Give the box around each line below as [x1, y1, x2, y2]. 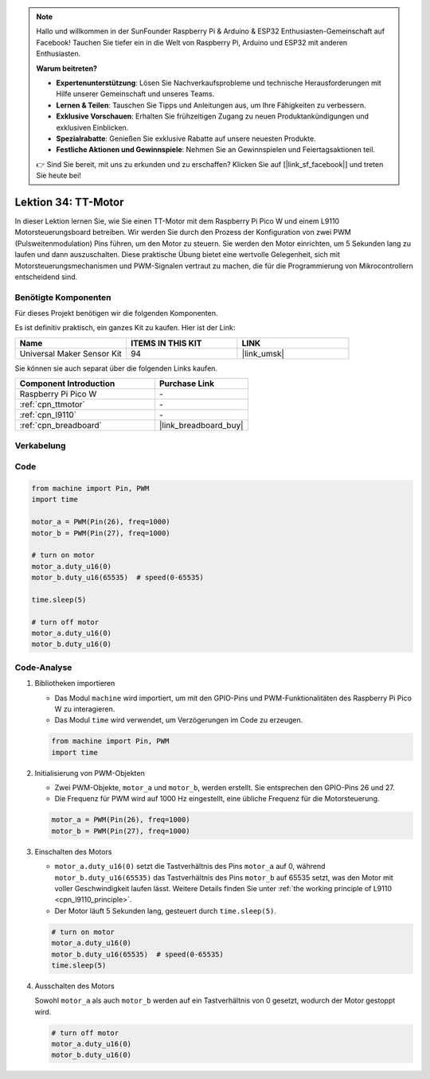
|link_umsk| [241, 348, 284, 359]
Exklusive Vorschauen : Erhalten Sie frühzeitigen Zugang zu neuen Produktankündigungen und [56, 111, 369, 121]
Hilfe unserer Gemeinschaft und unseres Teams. [56, 89, 215, 99]
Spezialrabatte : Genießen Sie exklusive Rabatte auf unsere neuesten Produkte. [56, 134, 316, 143]
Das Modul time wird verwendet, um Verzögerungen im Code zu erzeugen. [54, 715, 303, 725]
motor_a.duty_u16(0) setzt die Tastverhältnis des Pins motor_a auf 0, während [54, 862, 326, 871]
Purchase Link [159, 378, 215, 389]
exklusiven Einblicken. [56, 123, 129, 132]
